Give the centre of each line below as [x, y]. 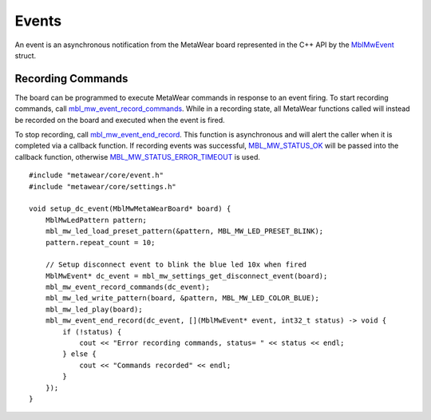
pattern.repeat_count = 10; [100, 242]
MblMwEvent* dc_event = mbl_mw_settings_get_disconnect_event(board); [186, 276]
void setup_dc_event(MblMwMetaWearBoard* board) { [130, 209]
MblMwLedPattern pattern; [96, 220]
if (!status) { [92, 332]
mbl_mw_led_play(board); [94, 309]
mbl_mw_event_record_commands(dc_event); [128, 287]
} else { [79, 354]
